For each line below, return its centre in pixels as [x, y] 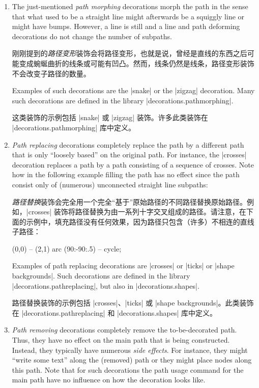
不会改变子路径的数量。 [51, 73]
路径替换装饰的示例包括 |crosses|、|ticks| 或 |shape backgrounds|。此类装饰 [133, 303]
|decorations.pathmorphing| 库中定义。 [74, 127]
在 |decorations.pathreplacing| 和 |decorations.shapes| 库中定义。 [114, 312]
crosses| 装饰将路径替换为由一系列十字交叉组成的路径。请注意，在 [137, 212]
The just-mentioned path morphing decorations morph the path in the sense [130, 6]
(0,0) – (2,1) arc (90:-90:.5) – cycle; [67, 248]
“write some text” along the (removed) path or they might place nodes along [132, 360]
